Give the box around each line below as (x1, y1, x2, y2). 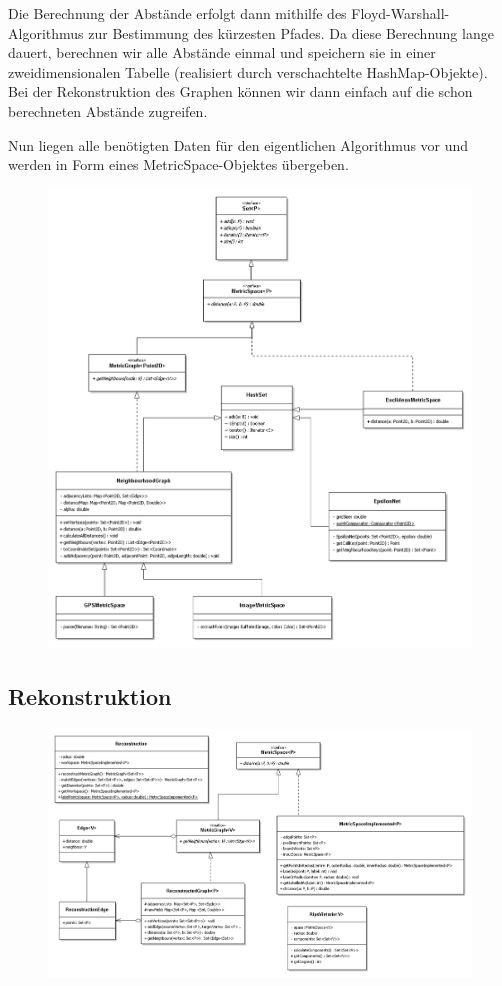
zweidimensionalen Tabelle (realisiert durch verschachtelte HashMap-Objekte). (8, 61, 488, 82)
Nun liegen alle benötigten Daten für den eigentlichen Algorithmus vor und (8, 134, 469, 155)
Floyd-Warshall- (351, 3, 450, 23)
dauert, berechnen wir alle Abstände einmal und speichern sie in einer (8, 42, 436, 63)
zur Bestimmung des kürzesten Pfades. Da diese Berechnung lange (88, 22, 494, 43)
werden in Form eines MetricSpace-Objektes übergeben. (8, 154, 349, 175)
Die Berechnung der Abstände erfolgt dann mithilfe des (8, 3, 347, 23)
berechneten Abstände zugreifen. (8, 100, 208, 121)
